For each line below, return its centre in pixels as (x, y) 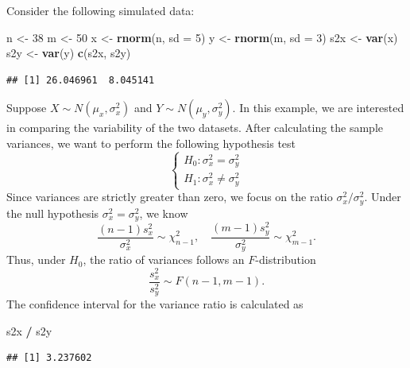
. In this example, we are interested (318, 108)
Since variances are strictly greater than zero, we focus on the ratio (170, 197)
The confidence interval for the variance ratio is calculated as (155, 304)
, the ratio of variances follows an (164, 260)
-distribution (286, 260)
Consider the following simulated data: (101, 10)
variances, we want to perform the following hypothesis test (151, 143)
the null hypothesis (53, 213)
